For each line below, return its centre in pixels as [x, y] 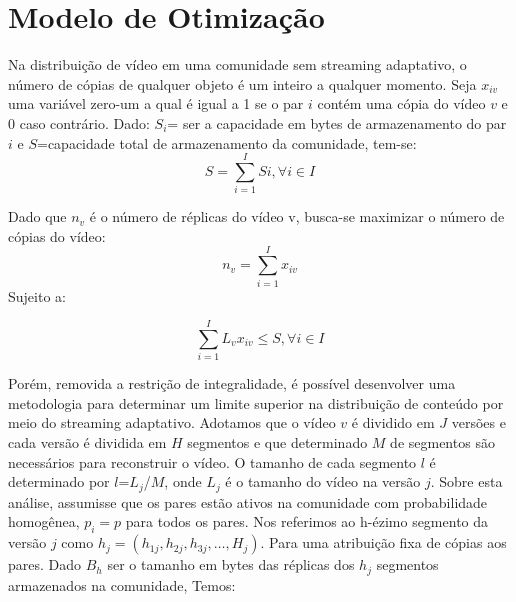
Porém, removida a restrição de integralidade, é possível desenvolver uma [232, 383]
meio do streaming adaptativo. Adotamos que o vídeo [172, 422]
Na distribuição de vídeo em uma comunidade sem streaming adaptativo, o [237, 64]
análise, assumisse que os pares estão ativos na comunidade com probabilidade [248, 501]
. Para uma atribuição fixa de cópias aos [383, 542]
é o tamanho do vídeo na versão [323, 481]
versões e [478, 422]
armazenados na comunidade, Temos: [122, 584]
